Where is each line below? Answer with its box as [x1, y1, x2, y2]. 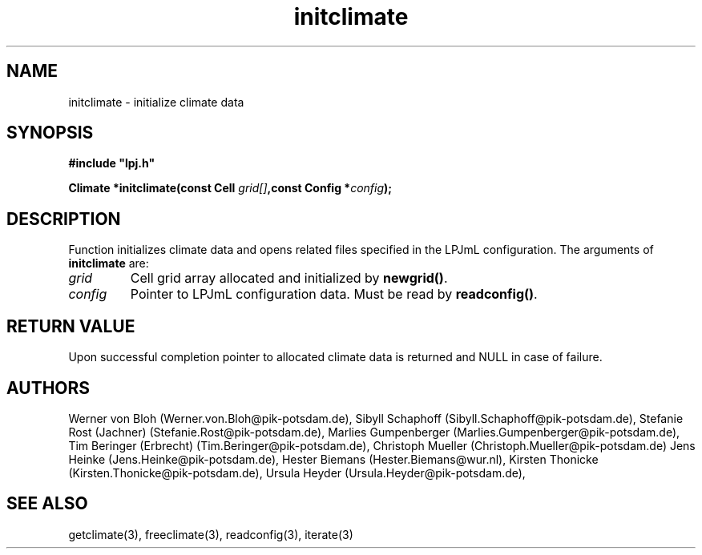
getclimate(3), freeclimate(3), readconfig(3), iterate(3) [68, 527, 353, 541]
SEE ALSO [6, 493, 88, 514]
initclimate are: [68, 256, 149, 271]
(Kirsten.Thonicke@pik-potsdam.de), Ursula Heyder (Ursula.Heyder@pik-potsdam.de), [68, 465, 526, 480]
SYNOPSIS [6, 123, 94, 143]
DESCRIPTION [6, 208, 121, 229]
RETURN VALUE [6, 316, 135, 336]
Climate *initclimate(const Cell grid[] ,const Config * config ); [68, 181, 393, 195]
